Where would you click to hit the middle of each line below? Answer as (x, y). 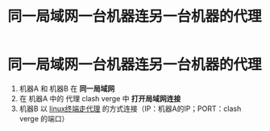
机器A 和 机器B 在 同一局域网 (67, 88)
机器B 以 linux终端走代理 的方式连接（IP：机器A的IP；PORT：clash (130, 108)
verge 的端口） (44, 118)
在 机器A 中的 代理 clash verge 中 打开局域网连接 (100, 98)
